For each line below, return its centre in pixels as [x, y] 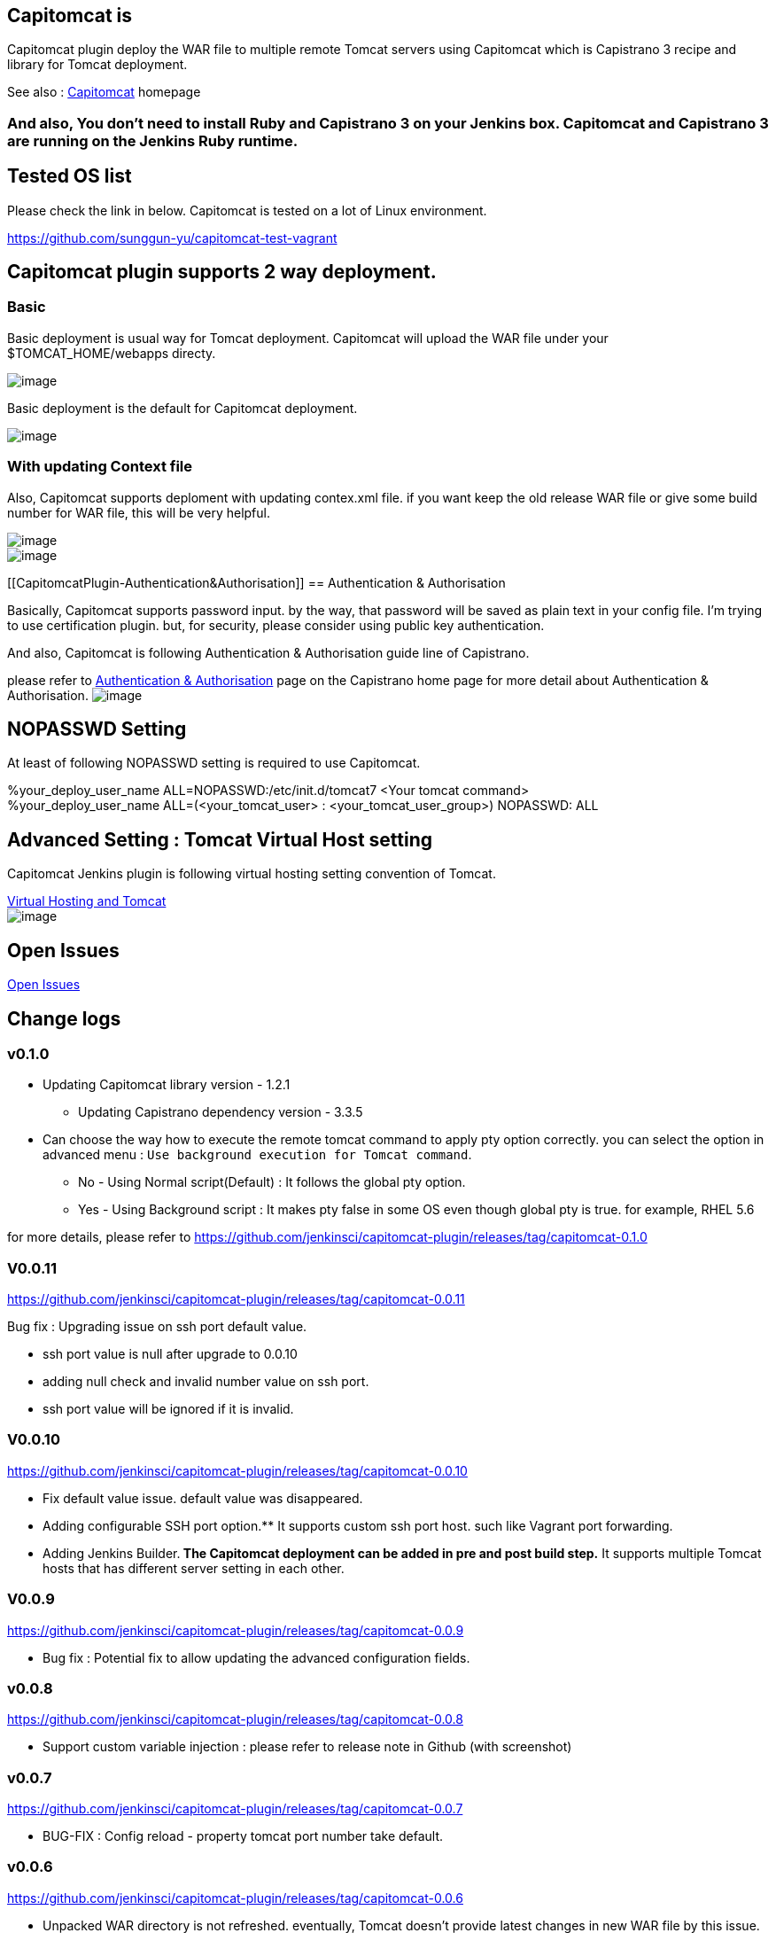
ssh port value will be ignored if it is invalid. [168, 1409]
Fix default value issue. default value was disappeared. [203, 1498]
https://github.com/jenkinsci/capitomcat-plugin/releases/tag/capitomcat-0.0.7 [235, 1809]
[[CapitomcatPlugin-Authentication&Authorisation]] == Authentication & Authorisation [256, 582]
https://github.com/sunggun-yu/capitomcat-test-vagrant [172, 238]
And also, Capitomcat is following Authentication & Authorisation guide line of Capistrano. [268, 652]
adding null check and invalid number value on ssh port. [206, 1382]
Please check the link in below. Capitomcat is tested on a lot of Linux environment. [247, 210]
